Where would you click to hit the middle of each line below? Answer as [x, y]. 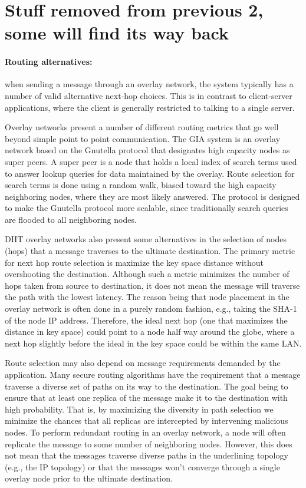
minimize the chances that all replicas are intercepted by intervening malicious [147, 421]
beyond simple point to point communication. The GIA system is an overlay [143, 138]
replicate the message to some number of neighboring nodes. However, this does [149, 444]
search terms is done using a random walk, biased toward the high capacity [141, 185]
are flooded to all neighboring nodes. [71, 219]
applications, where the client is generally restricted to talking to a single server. [150, 107]
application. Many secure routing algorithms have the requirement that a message [153, 375]
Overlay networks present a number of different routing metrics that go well [142, 127]
